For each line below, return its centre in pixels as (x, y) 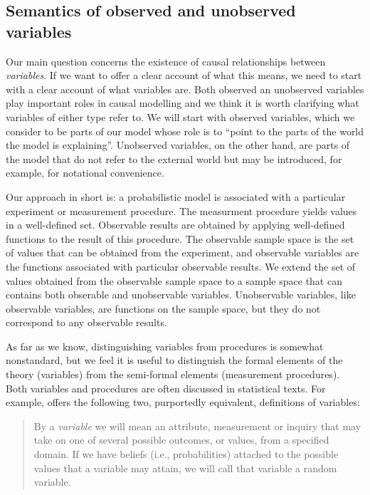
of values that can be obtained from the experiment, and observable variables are (183, 252)
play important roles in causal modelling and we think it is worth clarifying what (183, 103)
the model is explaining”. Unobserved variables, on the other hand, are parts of (178, 145)
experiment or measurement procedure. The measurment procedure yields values (181, 210)
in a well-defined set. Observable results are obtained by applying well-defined (175, 225)
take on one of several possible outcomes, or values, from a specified (181, 440)
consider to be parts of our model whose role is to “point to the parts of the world (185, 131)
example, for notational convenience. (85, 173)
